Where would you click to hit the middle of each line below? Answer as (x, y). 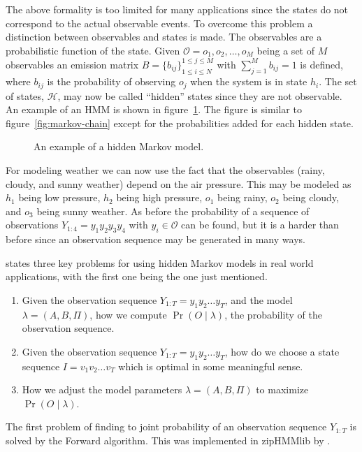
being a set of (285, 50)
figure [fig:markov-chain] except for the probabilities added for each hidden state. (180, 123)
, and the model (259, 299)
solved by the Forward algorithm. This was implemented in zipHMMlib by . (168, 440)
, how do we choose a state (282, 351)
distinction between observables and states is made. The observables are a (164, 37)
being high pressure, (159, 197)
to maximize (282, 389)
